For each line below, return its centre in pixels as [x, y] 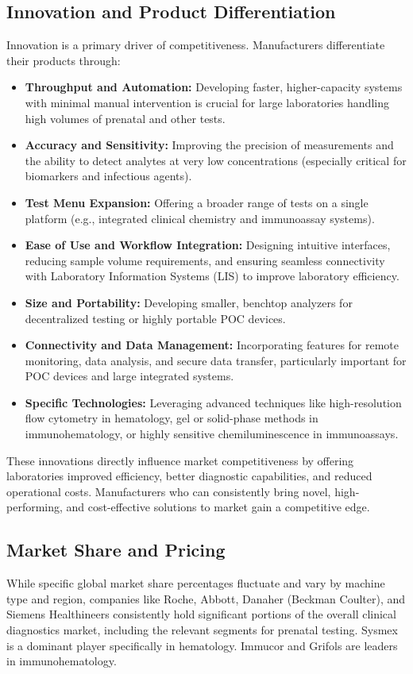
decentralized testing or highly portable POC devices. [155, 318]
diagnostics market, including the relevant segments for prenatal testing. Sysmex [202, 630]
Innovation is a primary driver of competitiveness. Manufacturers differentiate [196, 45]
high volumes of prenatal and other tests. [125, 118]
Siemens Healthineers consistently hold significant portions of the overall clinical [201, 614]
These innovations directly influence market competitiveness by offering [180, 460]
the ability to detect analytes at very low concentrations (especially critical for [216, 160]
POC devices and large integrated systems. [129, 376]
